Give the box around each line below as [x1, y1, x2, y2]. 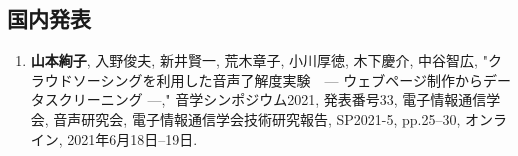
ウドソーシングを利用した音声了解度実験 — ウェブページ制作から [44, 69, 483, 90]
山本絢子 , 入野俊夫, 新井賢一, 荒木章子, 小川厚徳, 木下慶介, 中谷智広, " [30, 50, 488, 71]
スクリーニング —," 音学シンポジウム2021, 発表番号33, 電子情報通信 [44, 89, 487, 110]
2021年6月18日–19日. [67, 128, 198, 149]
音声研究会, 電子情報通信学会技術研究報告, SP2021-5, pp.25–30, [53, 108, 461, 129]
